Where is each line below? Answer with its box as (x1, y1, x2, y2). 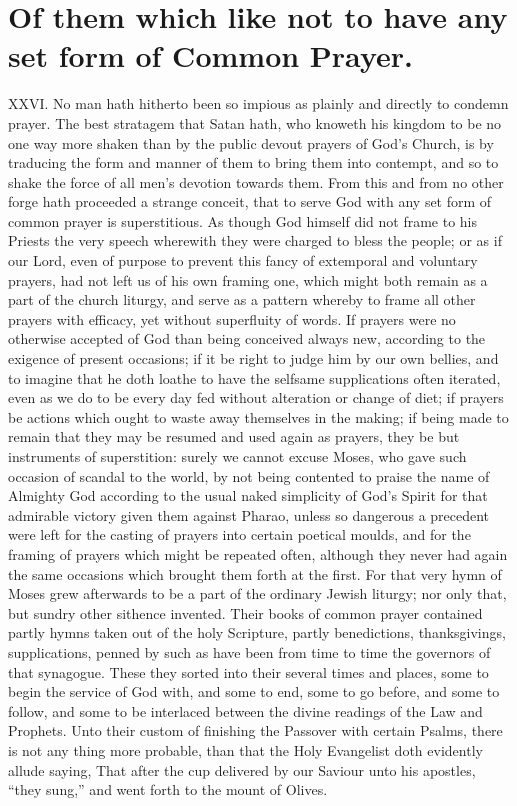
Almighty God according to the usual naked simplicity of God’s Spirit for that (8, 485, 488, 506)
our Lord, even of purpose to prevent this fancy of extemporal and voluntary (8, 250, 478, 271)
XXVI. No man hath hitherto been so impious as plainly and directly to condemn (8, 93, 509, 114)
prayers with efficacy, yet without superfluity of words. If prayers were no (8, 308, 456, 329)
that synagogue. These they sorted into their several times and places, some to (8, 661, 489, 682)
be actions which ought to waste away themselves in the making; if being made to (8, 406, 509, 427)
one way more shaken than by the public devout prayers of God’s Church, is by (8, 132, 494, 153)
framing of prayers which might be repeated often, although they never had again (8, 543, 508, 564)
